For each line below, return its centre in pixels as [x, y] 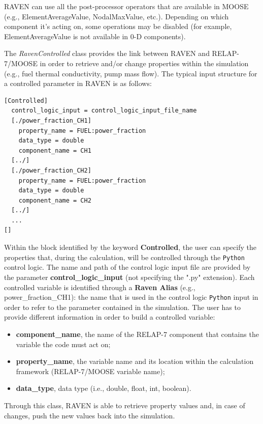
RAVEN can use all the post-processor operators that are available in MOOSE [126, 6]
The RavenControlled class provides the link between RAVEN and [107, 53]
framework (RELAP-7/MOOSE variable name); [90, 371]
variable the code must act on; [63, 344]
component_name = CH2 [55, 200]
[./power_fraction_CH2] [51, 170]
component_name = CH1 [55, 150]
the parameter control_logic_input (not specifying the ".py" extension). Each [129, 277]
